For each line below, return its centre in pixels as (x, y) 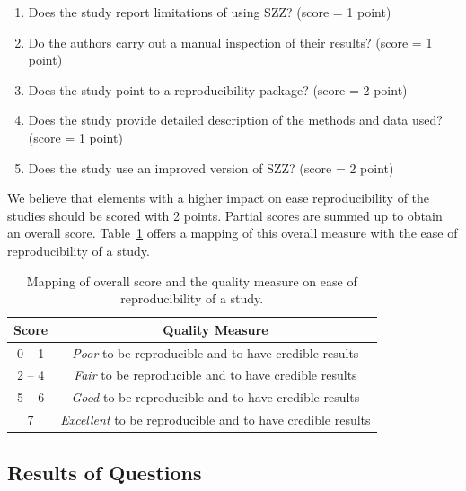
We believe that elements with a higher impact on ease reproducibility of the (219, 198)
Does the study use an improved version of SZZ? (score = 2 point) (211, 167)
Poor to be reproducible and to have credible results (215, 352)
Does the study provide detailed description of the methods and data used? (235, 120)
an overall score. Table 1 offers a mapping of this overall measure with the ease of (233, 233)
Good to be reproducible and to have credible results (215, 397)
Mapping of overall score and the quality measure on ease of (192, 281)
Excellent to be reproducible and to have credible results (215, 420)
